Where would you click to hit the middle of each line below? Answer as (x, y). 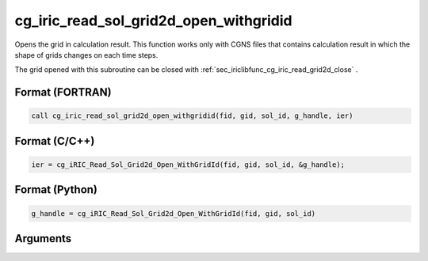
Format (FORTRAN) (63, 92)
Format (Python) (56, 190)
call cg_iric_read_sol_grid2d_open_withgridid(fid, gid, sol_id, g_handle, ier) (192, 116)
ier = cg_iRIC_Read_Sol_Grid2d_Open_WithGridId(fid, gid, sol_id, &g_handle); (188, 165)
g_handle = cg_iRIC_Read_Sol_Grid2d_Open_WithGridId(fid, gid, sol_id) (174, 213)
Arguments (43, 238)
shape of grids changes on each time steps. (86, 55)
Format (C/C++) (55, 141)
